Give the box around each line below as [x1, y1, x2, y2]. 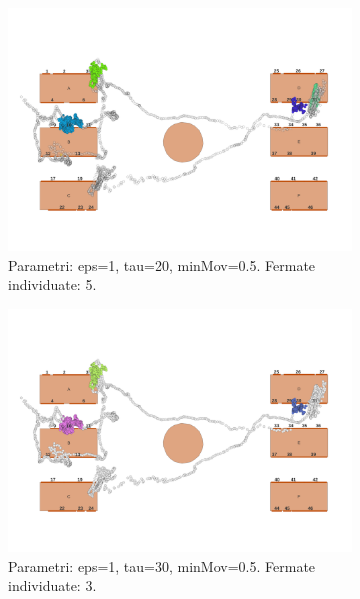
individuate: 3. [8, 575, 97, 596]
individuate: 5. [8, 274, 97, 295]
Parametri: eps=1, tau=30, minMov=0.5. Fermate [8, 555, 316, 576]
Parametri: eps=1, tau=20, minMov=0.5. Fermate [8, 254, 316, 275]
